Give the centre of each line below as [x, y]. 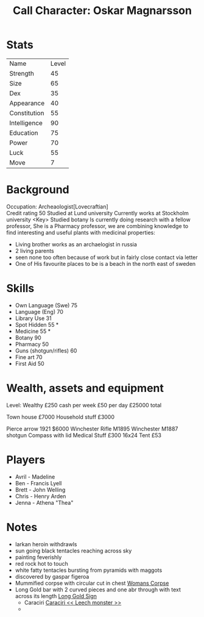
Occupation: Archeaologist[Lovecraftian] [57, 206]
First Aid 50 [30, 363]
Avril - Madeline [35, 477]
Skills [20, 289]
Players [26, 459]
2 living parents [34, 251]
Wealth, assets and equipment [85, 388]
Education [24, 133]
